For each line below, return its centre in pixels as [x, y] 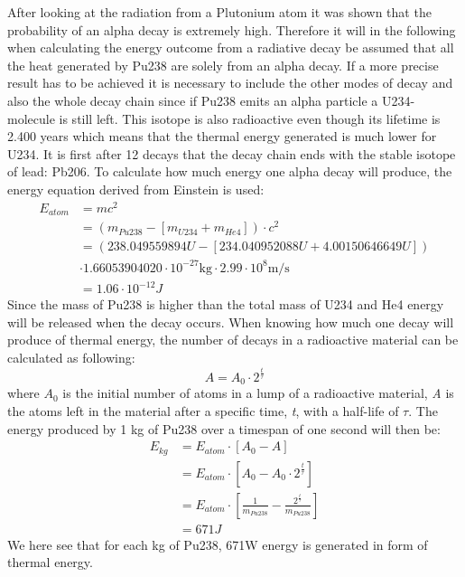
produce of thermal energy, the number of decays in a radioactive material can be [233, 340]
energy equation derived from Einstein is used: [136, 189]
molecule [31, 118]
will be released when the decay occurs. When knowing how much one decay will [231, 322]
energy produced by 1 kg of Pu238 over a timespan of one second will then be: [224, 428]
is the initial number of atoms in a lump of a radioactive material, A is [258, 393]
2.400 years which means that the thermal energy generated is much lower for [222, 136]
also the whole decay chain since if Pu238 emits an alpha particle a [193, 100]
